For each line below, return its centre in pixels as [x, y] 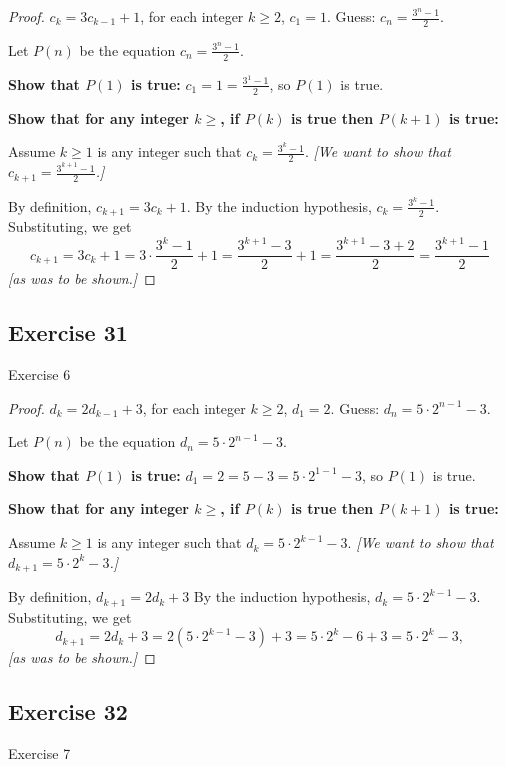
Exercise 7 [39, 752]
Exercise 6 [39, 374]
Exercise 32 [68, 711]
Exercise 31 [68, 332]
